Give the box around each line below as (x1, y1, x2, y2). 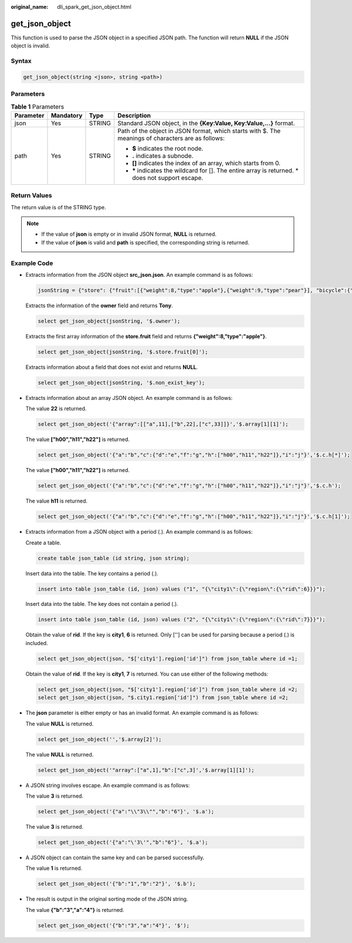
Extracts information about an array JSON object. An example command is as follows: (25, 394, 233, 401)
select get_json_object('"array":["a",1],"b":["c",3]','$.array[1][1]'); (38, 766, 255, 774)
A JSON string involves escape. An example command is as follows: (25, 782, 190, 789)
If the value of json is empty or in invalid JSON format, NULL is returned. (41, 230, 217, 238)
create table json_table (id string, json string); (38, 555, 190, 561)
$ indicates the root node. (132, 144, 204, 152)
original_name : (11, 4, 49, 10)
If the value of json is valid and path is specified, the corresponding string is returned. (41, 239, 249, 246)
